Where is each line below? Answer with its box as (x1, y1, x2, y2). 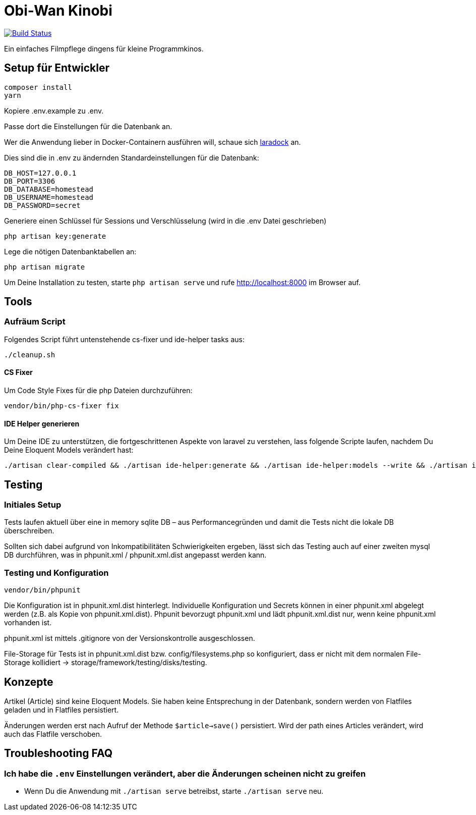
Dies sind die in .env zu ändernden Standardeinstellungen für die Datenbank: (4, 153, 259, 162)
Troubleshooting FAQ (4, 747, 113, 760)
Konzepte (4, 675, 53, 688)
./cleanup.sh (4, 350, 55, 359)
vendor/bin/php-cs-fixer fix (4, 402, 119, 410)
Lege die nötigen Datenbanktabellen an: (4, 247, 137, 256)
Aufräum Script (4, 316, 66, 327)
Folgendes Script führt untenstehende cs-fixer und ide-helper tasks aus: (4, 335, 245, 344)
